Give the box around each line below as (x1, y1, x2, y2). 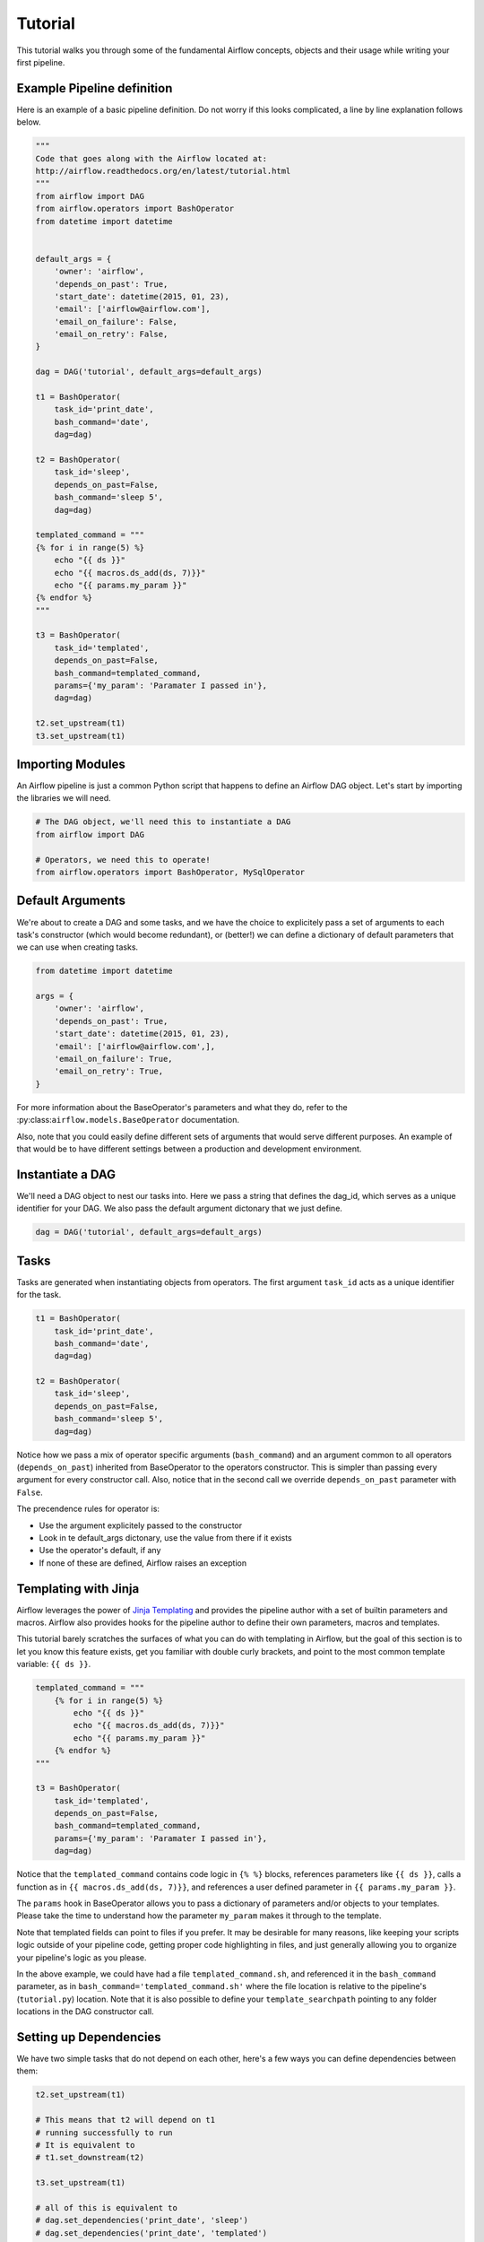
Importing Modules (16, 756, 125, 771)
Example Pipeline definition (16, 81, 173, 96)
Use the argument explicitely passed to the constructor (39, 1520, 242, 1531)
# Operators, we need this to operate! (35, 855, 211, 865)
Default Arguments (16, 893, 125, 908)
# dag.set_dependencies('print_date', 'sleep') (35, 2215, 248, 2226)
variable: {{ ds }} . (16, 1659, 91, 1670)
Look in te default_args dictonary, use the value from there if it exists (39, 1532, 292, 1542)
